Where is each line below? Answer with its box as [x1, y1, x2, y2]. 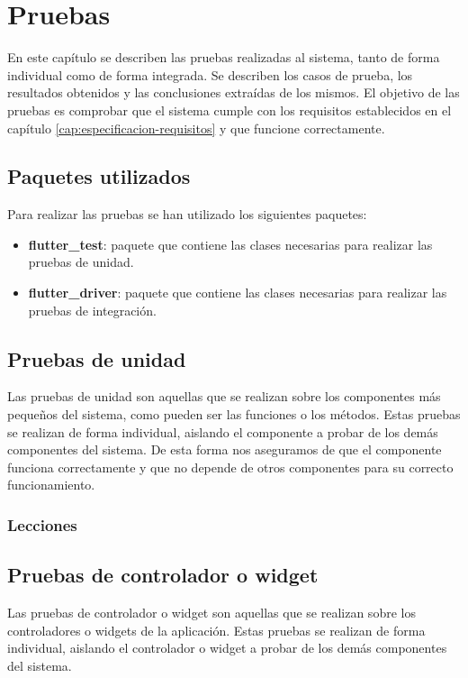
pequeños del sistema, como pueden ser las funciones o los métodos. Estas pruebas [7, 405, 461, 424]
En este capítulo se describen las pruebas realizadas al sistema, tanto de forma [7, 48, 440, 67]
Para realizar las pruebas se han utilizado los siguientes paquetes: [7, 205, 367, 224]
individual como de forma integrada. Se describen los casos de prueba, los [7, 65, 413, 84]
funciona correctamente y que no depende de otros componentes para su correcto [7, 457, 454, 476]
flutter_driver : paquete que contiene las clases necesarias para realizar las [28, 283, 447, 302]
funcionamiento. [7, 475, 95, 494]
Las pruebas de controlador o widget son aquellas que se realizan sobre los [7, 603, 416, 622]
